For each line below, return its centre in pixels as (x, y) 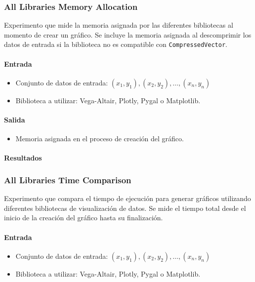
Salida (15, 120)
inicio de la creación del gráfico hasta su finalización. (84, 218)
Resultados (23, 158)
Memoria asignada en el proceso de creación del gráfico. (100, 139)
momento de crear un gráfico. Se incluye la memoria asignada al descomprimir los (128, 34)
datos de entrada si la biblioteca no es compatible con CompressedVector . (116, 44)
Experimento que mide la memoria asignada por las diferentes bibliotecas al (119, 25)
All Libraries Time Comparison (68, 180)
